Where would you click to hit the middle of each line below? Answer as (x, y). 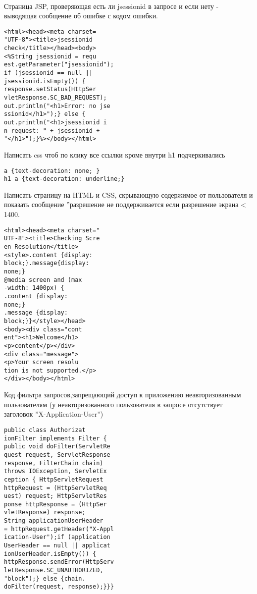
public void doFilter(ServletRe (57, 447)
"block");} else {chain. (45, 578)
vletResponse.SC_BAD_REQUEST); (55, 98)
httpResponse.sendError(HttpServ (59, 562)
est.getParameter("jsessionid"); (59, 65)
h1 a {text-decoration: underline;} (64, 179)
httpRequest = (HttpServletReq (55, 488)
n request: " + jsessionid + (52, 131)
